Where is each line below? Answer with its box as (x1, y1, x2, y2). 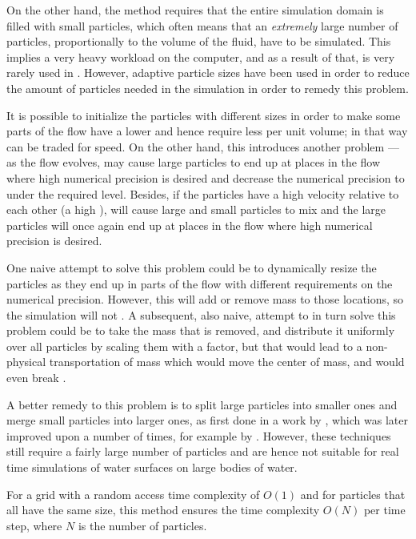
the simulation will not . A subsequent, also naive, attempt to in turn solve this (6, 306, 396, 323)
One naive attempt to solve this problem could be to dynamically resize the (6, 259, 377, 276)
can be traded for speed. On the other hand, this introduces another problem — (6, 138, 399, 155)
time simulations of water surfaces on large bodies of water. (6, 459, 298, 476)
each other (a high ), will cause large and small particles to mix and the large (6, 201, 386, 218)
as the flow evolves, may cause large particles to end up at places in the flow (6, 154, 381, 171)
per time (363, 501, 406, 518)
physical (6, 353, 46, 370)
